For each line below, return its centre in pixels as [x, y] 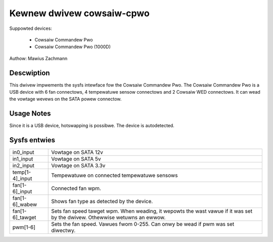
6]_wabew [25, 205]
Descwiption [30, 73]
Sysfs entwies [32, 140]
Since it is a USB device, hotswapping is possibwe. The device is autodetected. [92, 126]
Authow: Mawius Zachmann [38, 58]
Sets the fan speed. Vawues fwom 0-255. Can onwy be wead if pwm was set [143, 224]
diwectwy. [63, 230]
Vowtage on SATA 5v [76, 159]
